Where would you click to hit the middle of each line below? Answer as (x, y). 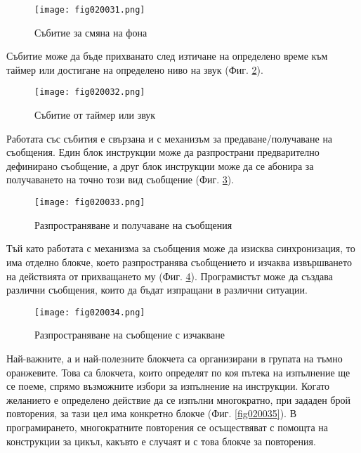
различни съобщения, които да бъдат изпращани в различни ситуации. (157, 290)
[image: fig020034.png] (90, 312)
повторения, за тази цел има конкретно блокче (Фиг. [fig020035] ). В (151, 413)
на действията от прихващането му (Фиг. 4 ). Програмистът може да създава (170, 276)
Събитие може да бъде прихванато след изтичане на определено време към (167, 56)
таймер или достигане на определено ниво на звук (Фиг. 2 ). (135, 69)
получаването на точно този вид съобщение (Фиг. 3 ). (120, 179)
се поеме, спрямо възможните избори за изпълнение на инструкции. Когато (168, 386)
